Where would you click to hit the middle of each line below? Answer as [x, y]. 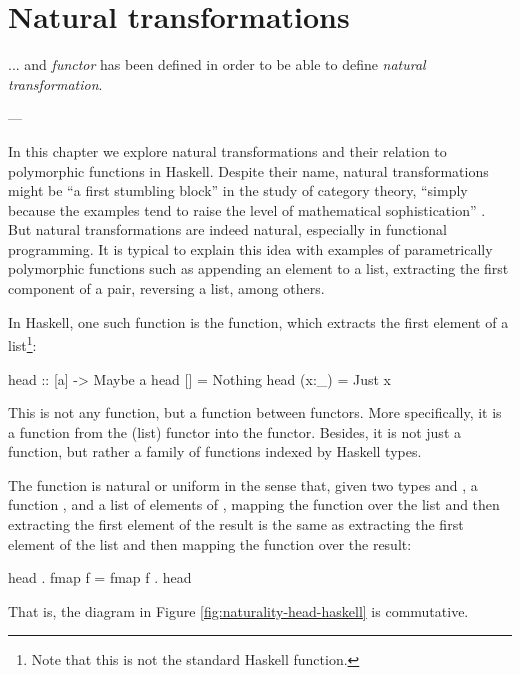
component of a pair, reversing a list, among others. [166, 288]
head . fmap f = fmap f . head [100, 577]
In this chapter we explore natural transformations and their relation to [227, 150]
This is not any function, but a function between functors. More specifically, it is [255, 412]
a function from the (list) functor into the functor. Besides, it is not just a [234, 431]
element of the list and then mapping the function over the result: [210, 543]
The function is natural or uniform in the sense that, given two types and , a [243, 484]
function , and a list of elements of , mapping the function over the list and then [254, 504]
